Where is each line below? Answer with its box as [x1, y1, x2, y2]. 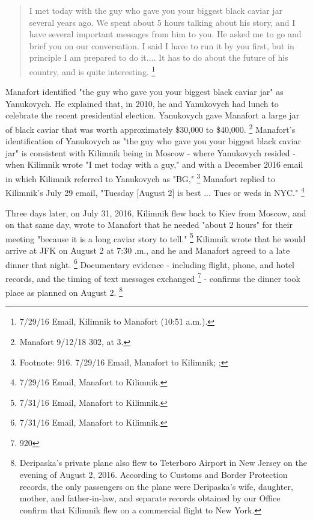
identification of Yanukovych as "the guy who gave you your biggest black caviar [5, 135, 301, 147]
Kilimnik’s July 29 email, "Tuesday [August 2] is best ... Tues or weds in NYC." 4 [5, 185, 305, 198]
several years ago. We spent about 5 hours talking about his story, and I [29, 16, 296, 28]
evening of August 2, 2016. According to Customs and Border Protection [19, 468, 288, 481]
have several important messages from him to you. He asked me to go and [29, 28, 302, 40]
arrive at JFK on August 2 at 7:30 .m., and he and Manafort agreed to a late [5, 243, 290, 256]
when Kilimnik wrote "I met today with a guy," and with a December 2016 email [5, 158, 303, 171]
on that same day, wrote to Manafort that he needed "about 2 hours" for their [5, 218, 293, 231]
